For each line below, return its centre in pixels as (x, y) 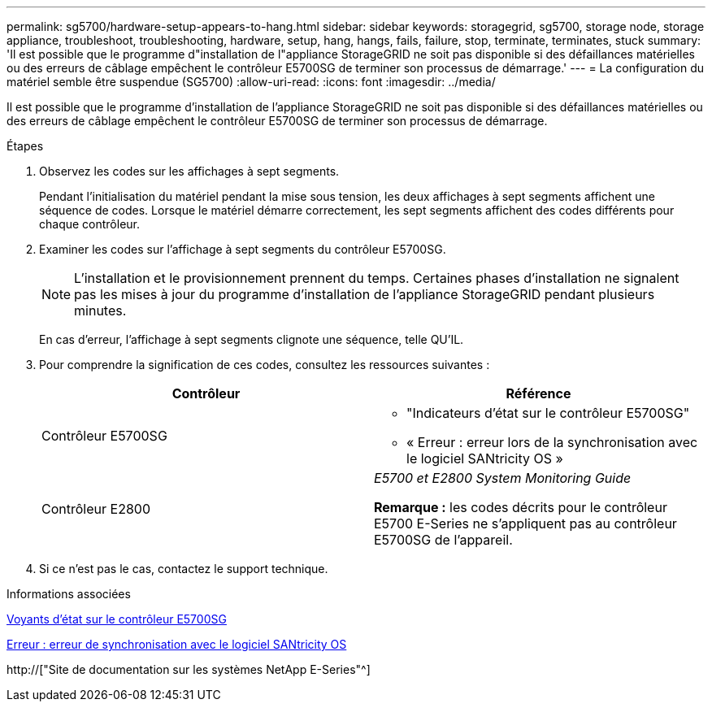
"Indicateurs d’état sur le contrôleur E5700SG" (548, 413)
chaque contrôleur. (90, 224)
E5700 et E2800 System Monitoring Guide (503, 478)
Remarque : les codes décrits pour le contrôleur (521, 507)
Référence (538, 393)
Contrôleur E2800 (96, 509)
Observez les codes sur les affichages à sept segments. (189, 171)
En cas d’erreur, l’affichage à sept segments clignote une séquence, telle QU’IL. (252, 339)
